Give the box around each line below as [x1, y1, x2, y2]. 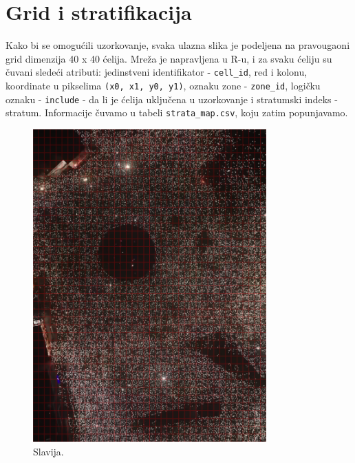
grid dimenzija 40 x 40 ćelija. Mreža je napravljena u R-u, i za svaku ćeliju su [6, 51, 332, 65]
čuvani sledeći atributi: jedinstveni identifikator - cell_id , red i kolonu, [6, 65, 308, 79]
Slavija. [33, 444, 64, 458]
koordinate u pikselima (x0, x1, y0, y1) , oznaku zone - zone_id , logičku [6, 78, 321, 92]
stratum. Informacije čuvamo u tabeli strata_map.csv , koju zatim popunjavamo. [6, 105, 348, 120]
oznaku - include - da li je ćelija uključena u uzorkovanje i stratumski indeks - [6, 91, 338, 106]
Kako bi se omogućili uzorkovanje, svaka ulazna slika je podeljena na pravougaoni [6, 38, 350, 52]
